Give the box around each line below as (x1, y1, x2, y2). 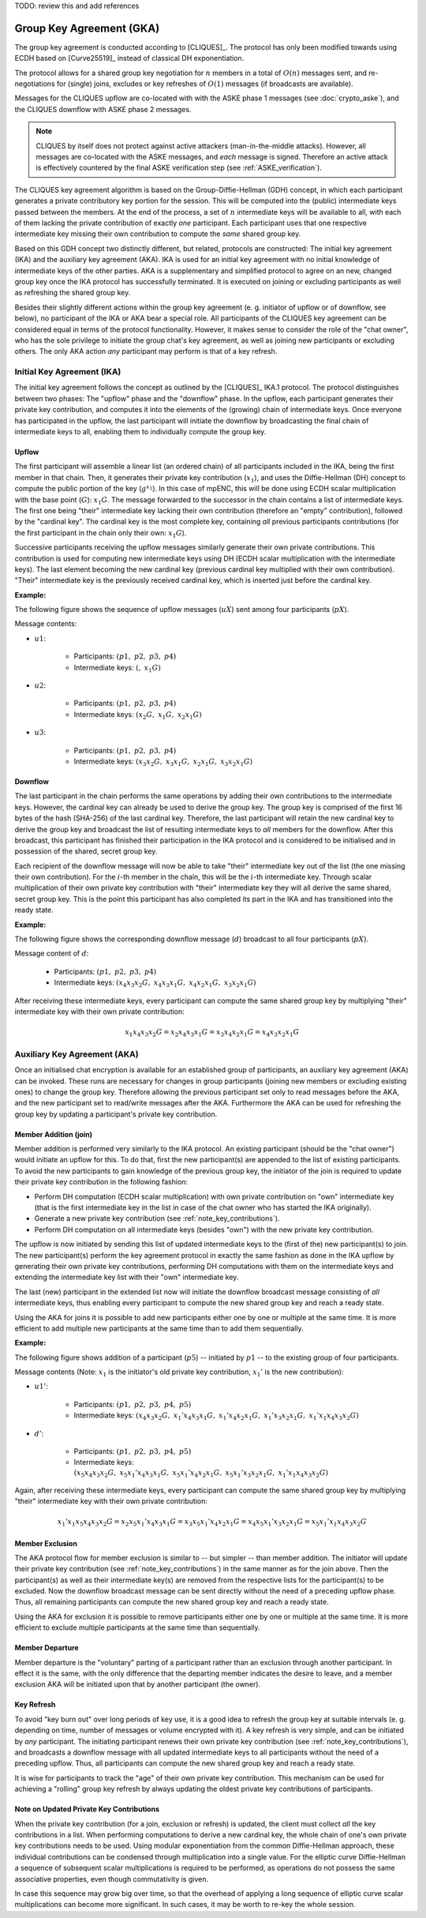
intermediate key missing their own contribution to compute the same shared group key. (14, 229, 301, 238)
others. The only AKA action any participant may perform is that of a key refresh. (14, 347, 278, 356)
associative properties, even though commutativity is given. (14, 1874, 209, 1883)
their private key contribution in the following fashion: (14, 1177, 189, 1187)
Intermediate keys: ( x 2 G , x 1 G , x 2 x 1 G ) (73, 709, 203, 721)
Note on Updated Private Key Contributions (14, 1804, 159, 1814)
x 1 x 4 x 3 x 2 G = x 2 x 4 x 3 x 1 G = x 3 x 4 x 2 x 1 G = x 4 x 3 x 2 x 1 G (125, 1027, 300, 1038)
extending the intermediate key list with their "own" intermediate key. (14, 1272, 239, 1282)
